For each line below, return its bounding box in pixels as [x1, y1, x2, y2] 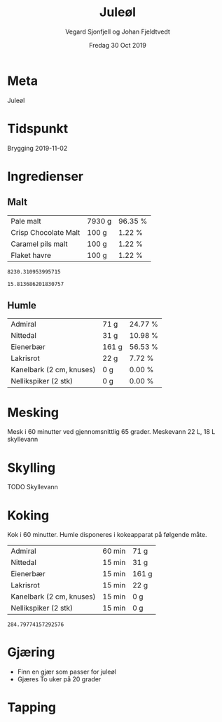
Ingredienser [7, 168, 84, 184]
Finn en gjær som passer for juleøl [17, 667, 117, 676]
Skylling [7, 460, 56, 475]
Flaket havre [11, 250, 51, 260]
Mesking [7, 404, 60, 421]
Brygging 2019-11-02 [7, 144, 68, 152]
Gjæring [7, 644, 55, 660]
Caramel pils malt [11, 239, 68, 249]
